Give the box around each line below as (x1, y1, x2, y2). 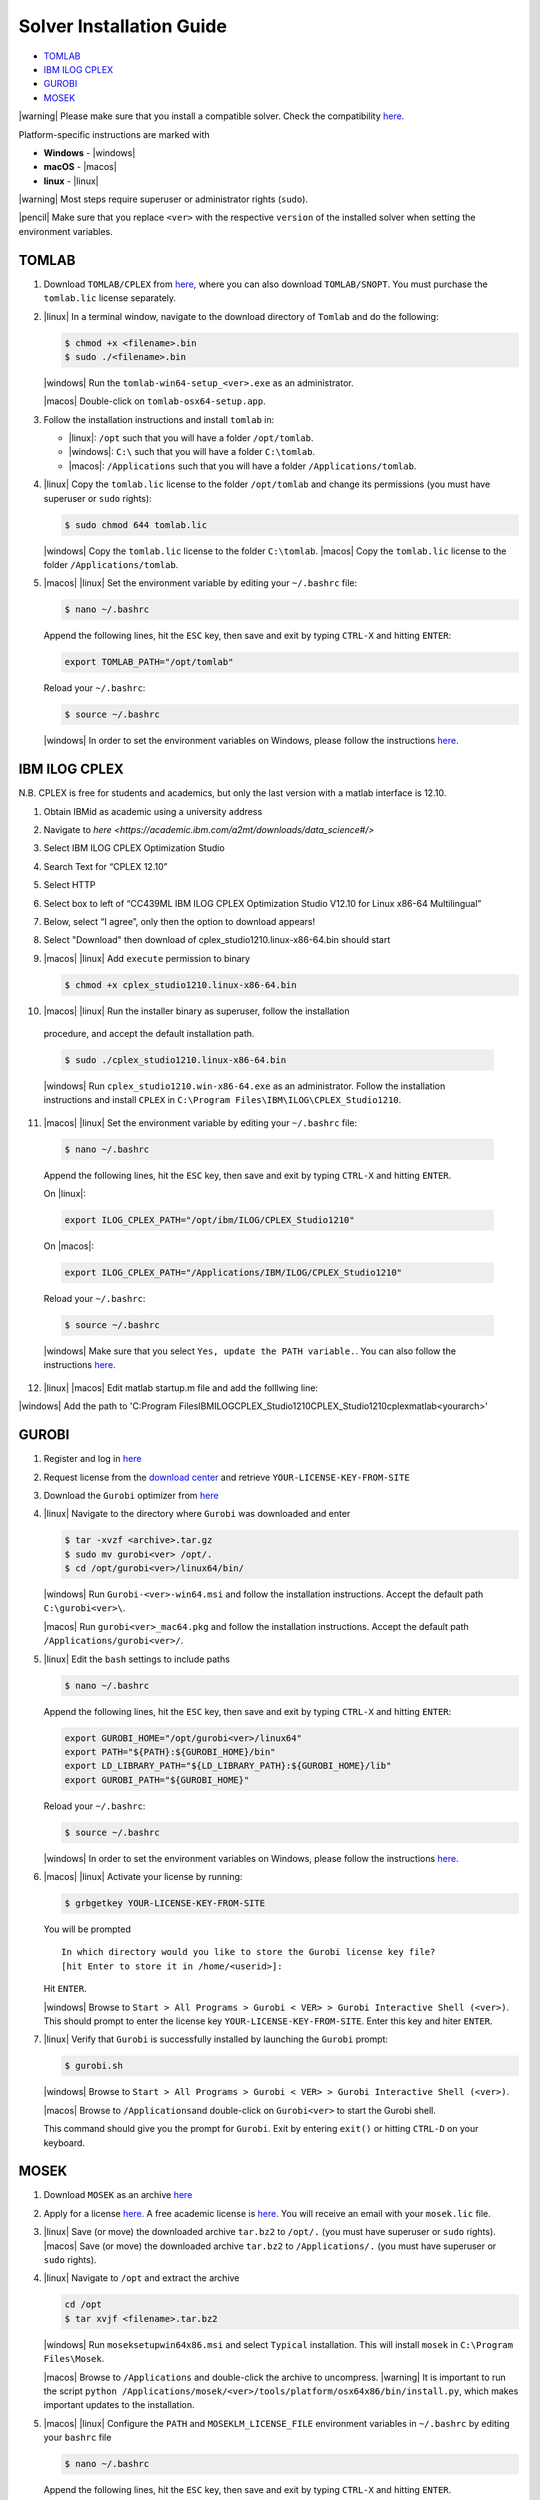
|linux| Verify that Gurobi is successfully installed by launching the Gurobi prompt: (43, 2033, 389, 2045)
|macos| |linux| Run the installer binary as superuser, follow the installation (43, 1005, 350, 1017)
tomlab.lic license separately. (43, 292, 177, 304)
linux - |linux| (43, 175, 99, 187)
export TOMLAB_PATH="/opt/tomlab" (64, 656, 234, 668)
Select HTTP (43, 879, 96, 891)
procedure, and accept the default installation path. (43, 1028, 255, 1040)
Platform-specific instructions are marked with (18, 128, 210, 140)
